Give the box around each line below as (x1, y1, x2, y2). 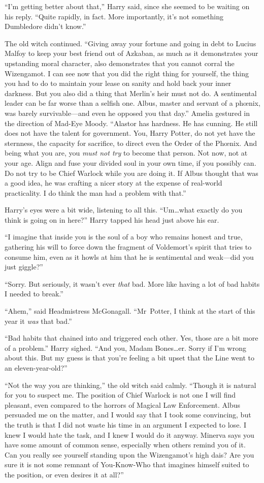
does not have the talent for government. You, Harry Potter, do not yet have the (5, 128, 255, 138)
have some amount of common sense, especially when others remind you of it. (5, 439, 246, 450)
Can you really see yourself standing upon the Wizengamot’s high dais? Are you (5, 449, 254, 460)
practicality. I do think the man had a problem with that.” (5, 187, 186, 198)
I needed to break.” (5, 288, 63, 299)
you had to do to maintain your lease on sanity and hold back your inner (5, 78, 232, 88)
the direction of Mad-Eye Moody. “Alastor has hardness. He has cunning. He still (5, 117, 258, 128)
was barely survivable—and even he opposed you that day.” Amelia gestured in (5, 107, 250, 118)
